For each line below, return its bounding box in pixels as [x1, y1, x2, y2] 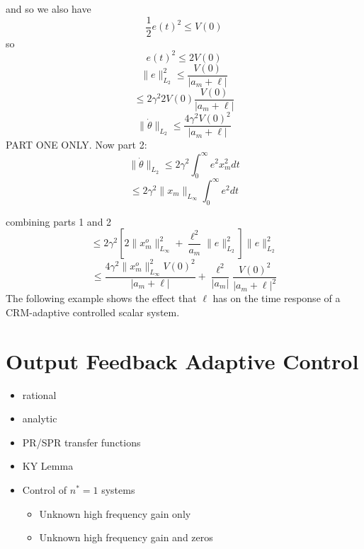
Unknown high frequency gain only [39, 506, 191, 521]
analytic [22, 411, 57, 426]
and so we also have [6, 1, 91, 16]
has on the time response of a [212, 291, 341, 306]
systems [101, 482, 135, 497]
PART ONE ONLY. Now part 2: [6, 137, 147, 152]
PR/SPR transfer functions [22, 434, 141, 449]
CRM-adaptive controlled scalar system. [6, 304, 180, 319]
